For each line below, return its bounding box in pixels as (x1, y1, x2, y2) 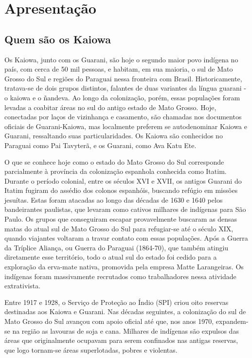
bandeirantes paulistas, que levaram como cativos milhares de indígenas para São (4, 204, 246, 214)
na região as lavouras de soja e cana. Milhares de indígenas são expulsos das (12, 325, 239, 336)
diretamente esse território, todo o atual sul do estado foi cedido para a (4, 252, 217, 262)
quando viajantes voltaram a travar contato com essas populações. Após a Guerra (4, 233, 248, 243)
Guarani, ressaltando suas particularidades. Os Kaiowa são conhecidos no (4, 131, 223, 141)
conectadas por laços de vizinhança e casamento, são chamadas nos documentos (4, 112, 242, 122)
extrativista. (4, 281, 41, 291)
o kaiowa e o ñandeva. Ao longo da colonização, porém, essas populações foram (4, 92, 240, 102)
